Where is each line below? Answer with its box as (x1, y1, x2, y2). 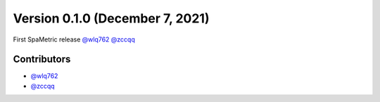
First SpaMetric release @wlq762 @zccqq (13, 35, 135, 44)
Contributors (13, 53, 71, 65)
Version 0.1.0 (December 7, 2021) (13, 11, 210, 26)
